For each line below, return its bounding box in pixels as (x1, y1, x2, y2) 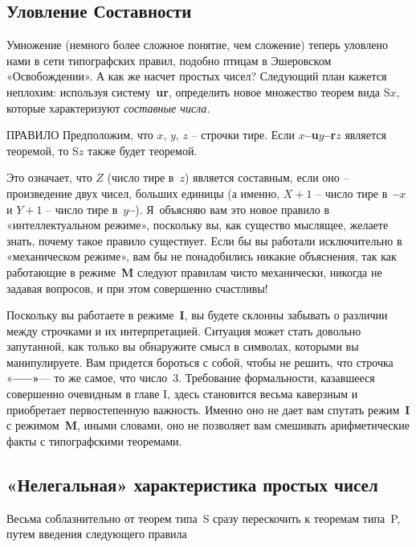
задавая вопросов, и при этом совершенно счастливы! (6, 279, 268, 296)
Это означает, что (6, 169, 92, 186)
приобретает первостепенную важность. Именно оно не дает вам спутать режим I (6, 401, 410, 417)
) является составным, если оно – (184, 169, 349, 186)
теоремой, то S (6, 142, 79, 158)
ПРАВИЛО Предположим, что (6, 126, 153, 143)
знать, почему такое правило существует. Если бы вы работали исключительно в (6, 232, 402, 249)
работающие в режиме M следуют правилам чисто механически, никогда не (6, 263, 382, 280)
